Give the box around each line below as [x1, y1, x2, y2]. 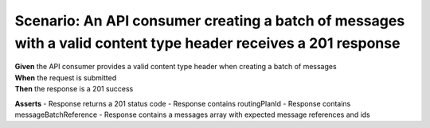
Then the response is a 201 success [14, 84, 134, 94]
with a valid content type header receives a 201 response [14, 34, 401, 52]
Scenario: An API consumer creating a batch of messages [14, 12, 405, 29]
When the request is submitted [14, 72, 117, 83]
